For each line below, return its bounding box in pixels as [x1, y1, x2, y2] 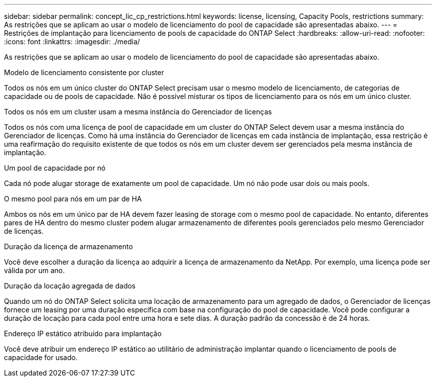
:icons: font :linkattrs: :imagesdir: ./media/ [4, 37, 140, 46]
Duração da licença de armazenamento [4, 242, 133, 251]
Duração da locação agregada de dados [4, 282, 136, 290]
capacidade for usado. [4, 353, 78, 362]
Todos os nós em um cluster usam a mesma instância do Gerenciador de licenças [4, 107, 272, 116]
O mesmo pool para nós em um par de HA [4, 194, 142, 203]
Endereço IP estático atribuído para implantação [4, 329, 162, 338]
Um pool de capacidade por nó [4, 164, 106, 172]
